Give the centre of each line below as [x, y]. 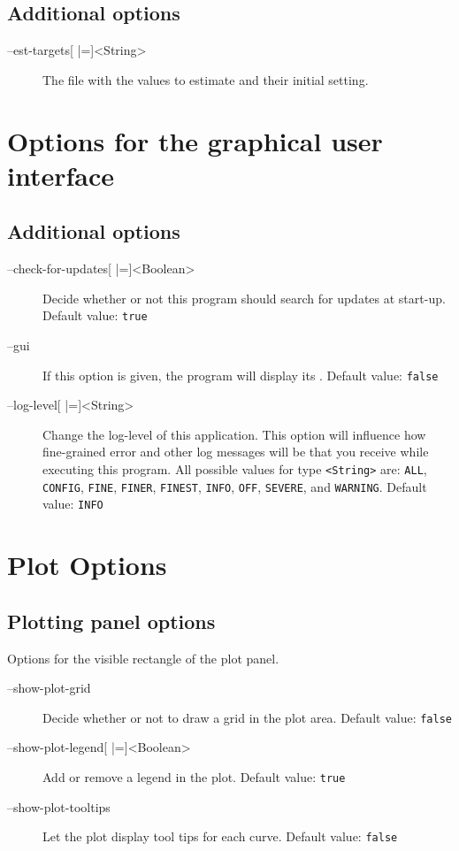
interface [61, 175]
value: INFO [73, 504]
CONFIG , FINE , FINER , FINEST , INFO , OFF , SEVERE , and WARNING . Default [235, 486]
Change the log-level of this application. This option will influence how [234, 434]
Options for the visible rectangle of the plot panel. [143, 658]
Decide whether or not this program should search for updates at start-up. [244, 298]
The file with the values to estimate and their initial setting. [206, 79]
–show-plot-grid [49, 688]
